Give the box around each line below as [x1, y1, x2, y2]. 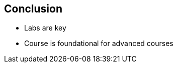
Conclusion [4, 2, 63, 15]
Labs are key [24, 23, 66, 32]
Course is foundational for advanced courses [24, 39, 173, 48]
